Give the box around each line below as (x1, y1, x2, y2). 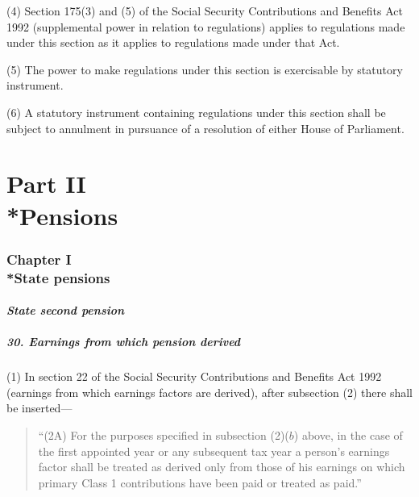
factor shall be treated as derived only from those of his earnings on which (38, 458, 405, 475)
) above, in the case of (293, 427, 403, 444)
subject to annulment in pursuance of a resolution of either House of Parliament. (6, 119, 404, 136)
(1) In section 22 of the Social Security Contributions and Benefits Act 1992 (6, 368, 382, 385)
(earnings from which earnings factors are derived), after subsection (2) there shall (6, 383, 413, 400)
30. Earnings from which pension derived (6, 333, 241, 350)
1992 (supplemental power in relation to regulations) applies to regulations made (6, 18, 405, 35)
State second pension (6, 302, 125, 319)
